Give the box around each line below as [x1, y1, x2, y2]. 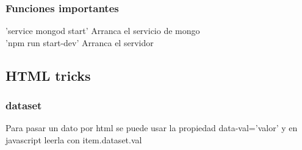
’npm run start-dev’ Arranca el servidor [5, 36, 154, 49]
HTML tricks [5, 66, 91, 84]
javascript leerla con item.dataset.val [5, 134, 142, 146]
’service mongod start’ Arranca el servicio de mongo [5, 24, 200, 37]
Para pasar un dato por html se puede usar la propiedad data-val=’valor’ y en [5, 121, 298, 134]
